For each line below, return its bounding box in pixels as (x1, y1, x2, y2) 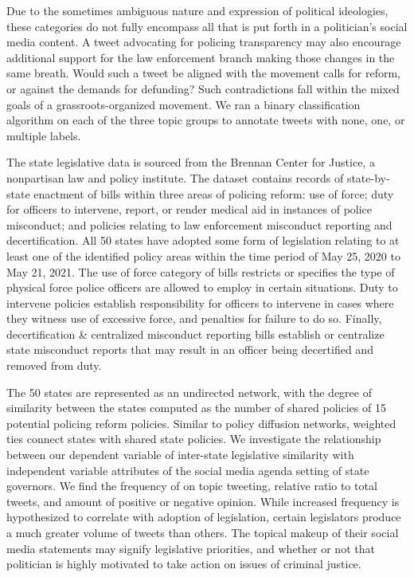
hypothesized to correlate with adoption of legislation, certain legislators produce (6, 508, 401, 525)
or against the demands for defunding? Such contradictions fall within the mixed (6, 80, 400, 96)
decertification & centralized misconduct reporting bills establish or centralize (6, 325, 385, 342)
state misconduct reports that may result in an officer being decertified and (6, 341, 373, 358)
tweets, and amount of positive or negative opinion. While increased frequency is (6, 493, 400, 509)
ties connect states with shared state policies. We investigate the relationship (6, 430, 381, 447)
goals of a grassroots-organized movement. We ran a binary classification (6, 96, 361, 112)
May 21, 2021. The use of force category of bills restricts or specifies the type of (6, 263, 395, 280)
